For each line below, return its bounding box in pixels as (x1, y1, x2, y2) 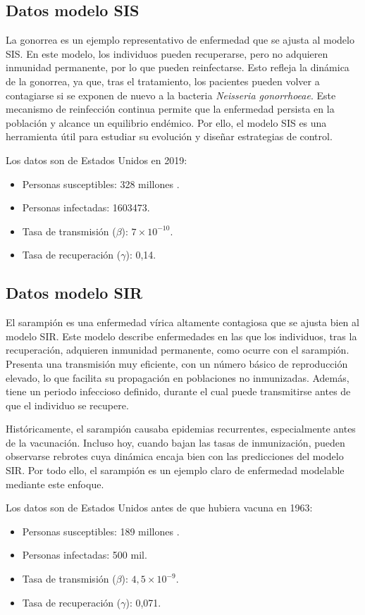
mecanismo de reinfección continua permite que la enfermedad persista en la (6, 101, 335, 116)
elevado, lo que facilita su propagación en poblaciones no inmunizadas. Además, (6, 370, 349, 385)
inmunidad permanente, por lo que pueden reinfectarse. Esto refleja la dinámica (6, 60, 349, 75)
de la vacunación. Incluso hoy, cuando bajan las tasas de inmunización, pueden (6, 435, 345, 449)
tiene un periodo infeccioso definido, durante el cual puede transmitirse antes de (6, 384, 351, 399)
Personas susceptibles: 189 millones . (22, 523, 180, 538)
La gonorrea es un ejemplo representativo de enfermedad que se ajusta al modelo (6, 32, 354, 47)
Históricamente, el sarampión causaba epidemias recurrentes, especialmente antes (6, 421, 356, 436)
